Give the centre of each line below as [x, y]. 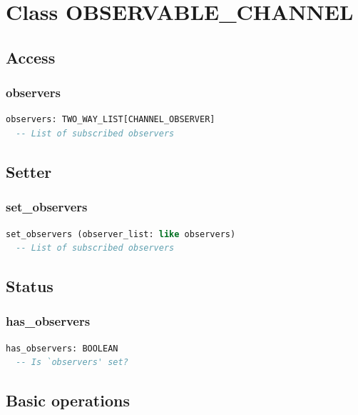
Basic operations [68, 400]
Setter [29, 171]
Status [30, 286]
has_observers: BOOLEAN [62, 348]
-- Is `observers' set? [72, 362]
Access [31, 57]
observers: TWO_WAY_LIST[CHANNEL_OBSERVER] [111, 120]
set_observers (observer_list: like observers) [121, 234]
